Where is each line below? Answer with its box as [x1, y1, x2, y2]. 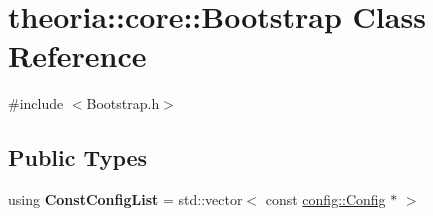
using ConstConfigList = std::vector [8, 189, 243, 210]
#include [8, 93, 64, 114]
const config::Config [265, 189, 386, 210]
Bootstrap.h [86, 93, 160, 114]
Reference [8, 35, 147, 76]
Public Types [8, 142, 148, 173]
